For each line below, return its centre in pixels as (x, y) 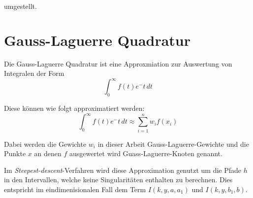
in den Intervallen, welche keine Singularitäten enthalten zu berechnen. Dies (118, 180)
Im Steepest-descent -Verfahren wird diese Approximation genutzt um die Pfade (123, 170)
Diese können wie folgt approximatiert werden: (74, 108)
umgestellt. (20, 6)
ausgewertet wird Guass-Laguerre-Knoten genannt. (146, 153)
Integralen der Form (34, 73)
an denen (48, 153)
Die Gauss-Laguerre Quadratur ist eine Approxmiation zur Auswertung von (118, 63)
